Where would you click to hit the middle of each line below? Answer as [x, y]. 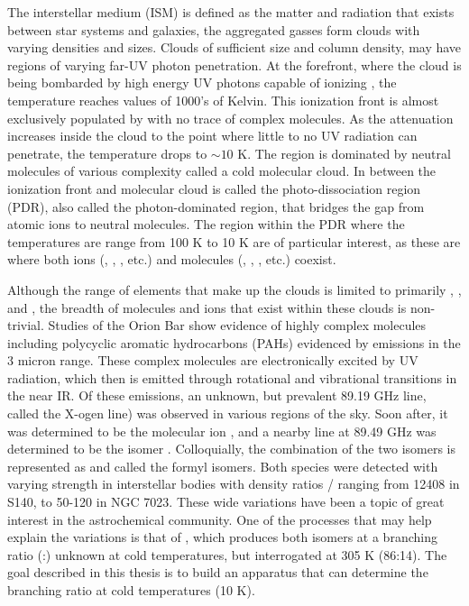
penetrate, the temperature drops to [107, 153]
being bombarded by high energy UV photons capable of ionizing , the [202, 83]
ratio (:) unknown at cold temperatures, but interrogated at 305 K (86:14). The [227, 554]
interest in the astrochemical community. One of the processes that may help [220, 519]
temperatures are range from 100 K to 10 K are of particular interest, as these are [234, 241]
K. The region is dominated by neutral [344, 153]
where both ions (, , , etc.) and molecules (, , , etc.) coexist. [172, 259]
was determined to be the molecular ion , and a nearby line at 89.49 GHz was [222, 431]
